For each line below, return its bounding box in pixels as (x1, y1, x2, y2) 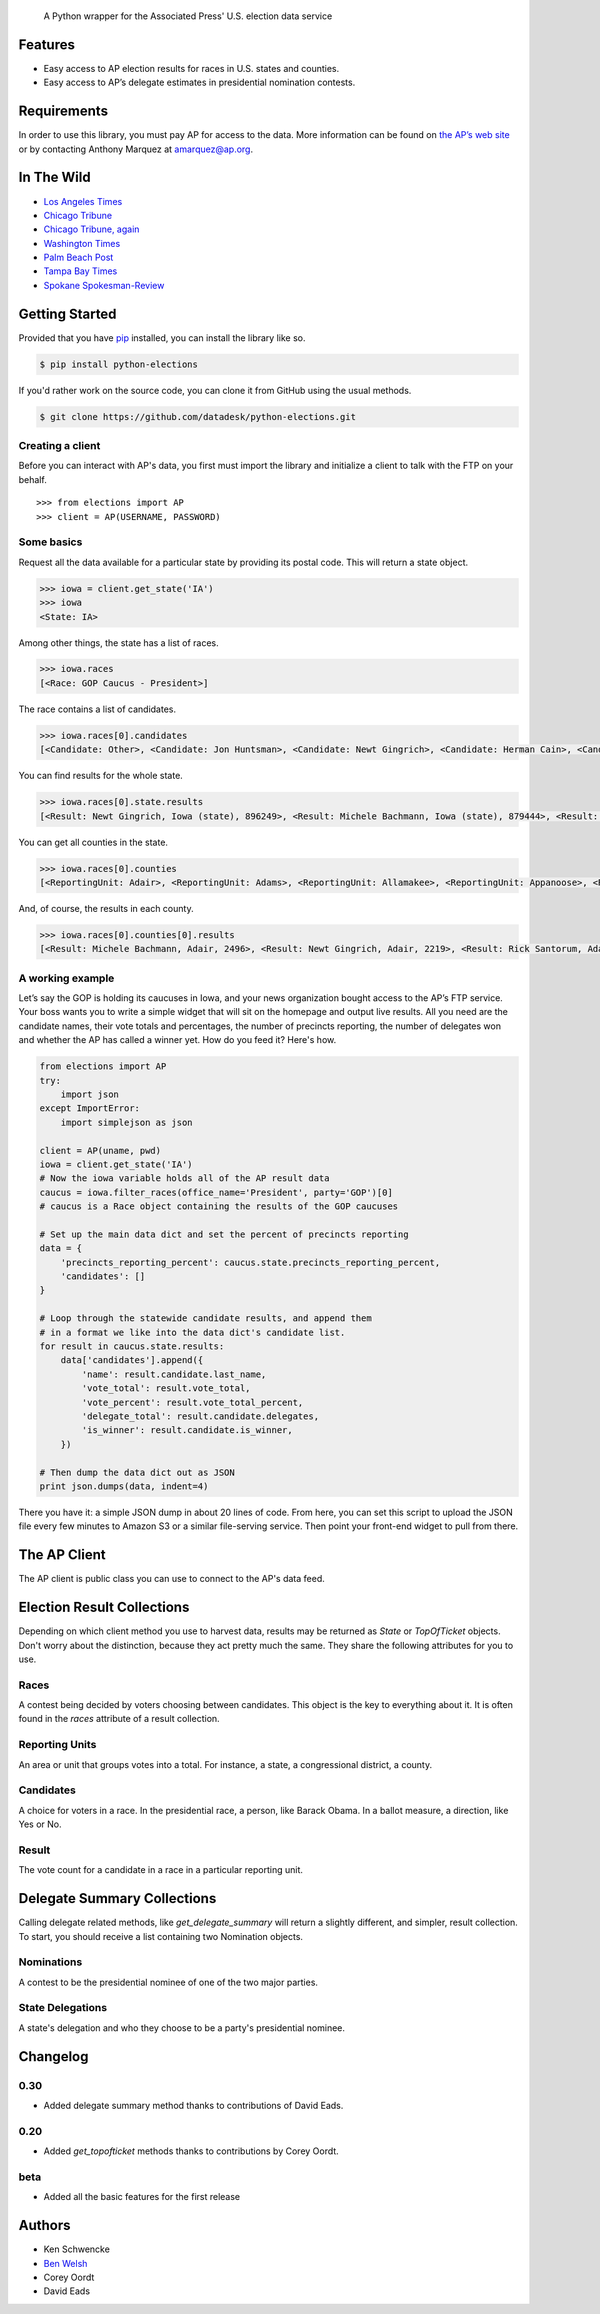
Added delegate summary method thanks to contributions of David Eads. (43, 2099, 344, 2111)
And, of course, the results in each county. (18, 902, 194, 914)
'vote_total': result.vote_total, (81, 1383, 251, 1394)
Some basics (18, 535, 83, 549)
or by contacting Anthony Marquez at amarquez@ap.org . (18, 143, 254, 155)
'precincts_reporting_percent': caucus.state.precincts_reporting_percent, (60, 1256, 441, 1268)
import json (60, 1088, 120, 1100)
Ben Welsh (43, 2257, 88, 2269)
